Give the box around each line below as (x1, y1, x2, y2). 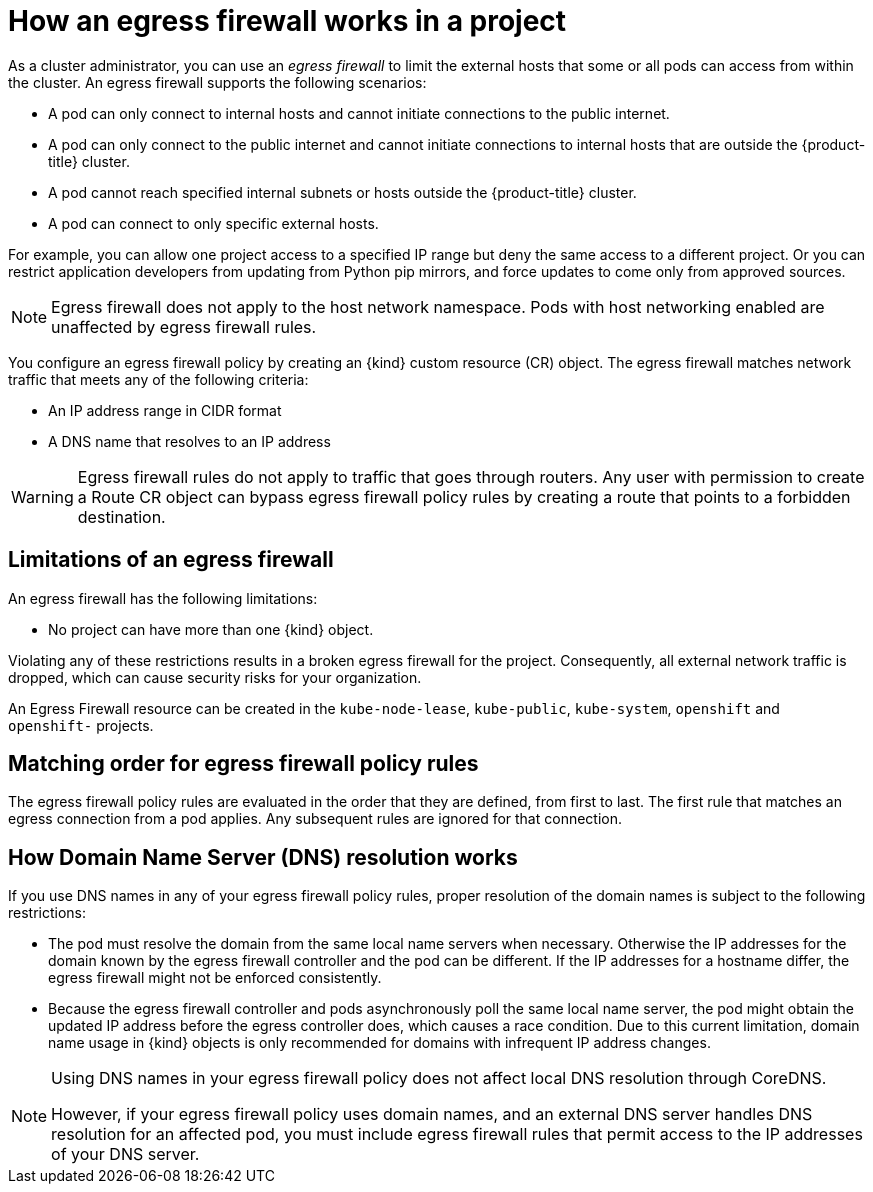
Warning (11, 486, 74, 507)
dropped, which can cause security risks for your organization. (8, 668, 422, 686)
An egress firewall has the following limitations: (8, 589, 318, 607)
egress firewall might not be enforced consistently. (48, 969, 382, 987)
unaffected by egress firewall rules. (51, 316, 317, 337)
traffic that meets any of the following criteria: (8, 370, 309, 388)
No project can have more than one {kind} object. (48, 620, 374, 638)
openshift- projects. (8, 716, 154, 734)
